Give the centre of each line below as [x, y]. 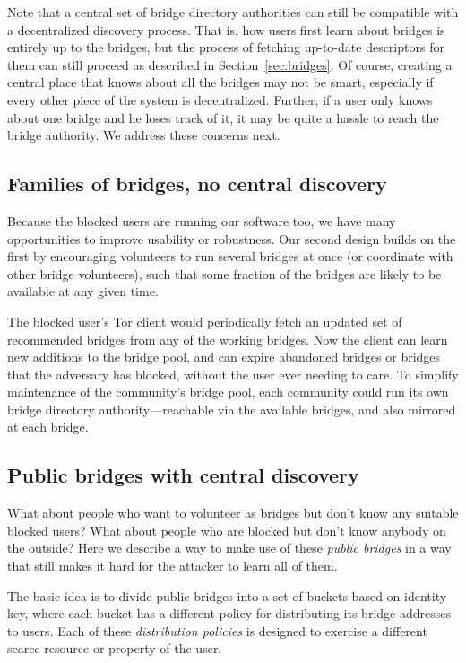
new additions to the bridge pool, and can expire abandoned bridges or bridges [224, 357]
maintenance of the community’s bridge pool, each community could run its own [228, 392]
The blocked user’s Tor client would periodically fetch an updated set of [205, 321]
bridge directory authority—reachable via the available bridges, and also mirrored [232, 409]
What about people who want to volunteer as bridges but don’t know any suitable [233, 513]
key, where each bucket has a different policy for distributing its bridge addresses [229, 613]
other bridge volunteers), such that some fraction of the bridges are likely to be [224, 273]
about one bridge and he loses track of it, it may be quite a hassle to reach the [223, 117]
